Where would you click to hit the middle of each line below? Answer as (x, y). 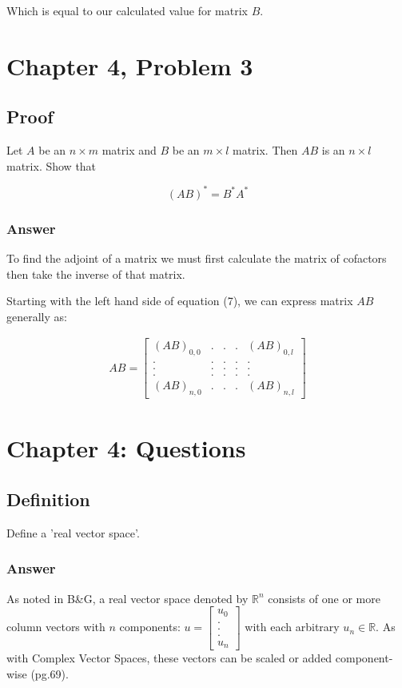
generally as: (37, 316)
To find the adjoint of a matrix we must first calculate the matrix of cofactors (197, 258)
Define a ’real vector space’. (73, 532)
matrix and (129, 150)
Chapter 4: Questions (126, 448)
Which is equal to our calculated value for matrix (127, 10)
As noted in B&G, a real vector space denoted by (127, 598)
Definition (48, 499)
